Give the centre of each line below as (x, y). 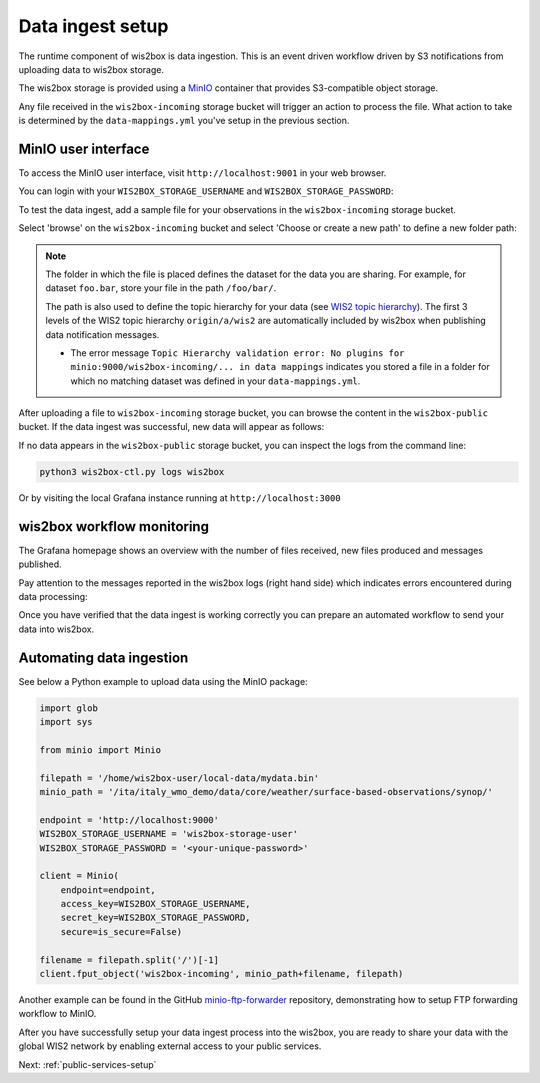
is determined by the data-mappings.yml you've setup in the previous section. (184, 121)
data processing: (53, 596)
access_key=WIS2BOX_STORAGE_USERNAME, (155, 904)
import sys (66, 721)
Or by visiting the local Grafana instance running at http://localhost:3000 (179, 497)
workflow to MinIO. (57, 1014)
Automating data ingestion (103, 657)
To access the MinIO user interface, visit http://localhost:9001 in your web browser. (202, 173)
